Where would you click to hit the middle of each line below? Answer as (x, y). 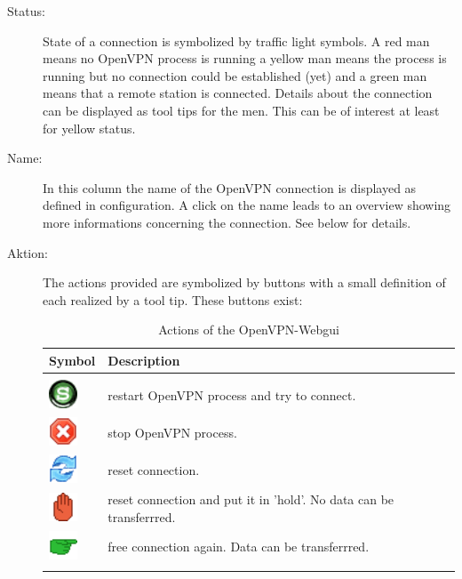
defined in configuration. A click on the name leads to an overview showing (247, 205)
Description (144, 360)
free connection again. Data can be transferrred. (239, 547)
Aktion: (28, 252)
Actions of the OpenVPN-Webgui (249, 330)
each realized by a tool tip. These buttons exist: (173, 299)
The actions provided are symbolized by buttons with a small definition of (244, 282)
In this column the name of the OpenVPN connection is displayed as (230, 187)
